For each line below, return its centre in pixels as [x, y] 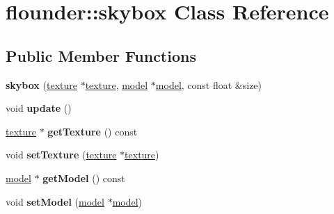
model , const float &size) [209, 84]
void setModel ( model [55, 201]
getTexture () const [93, 131]
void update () [39, 108]
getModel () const [84, 178]
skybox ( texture [41, 84]
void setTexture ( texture [61, 155]
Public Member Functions [101, 55]
